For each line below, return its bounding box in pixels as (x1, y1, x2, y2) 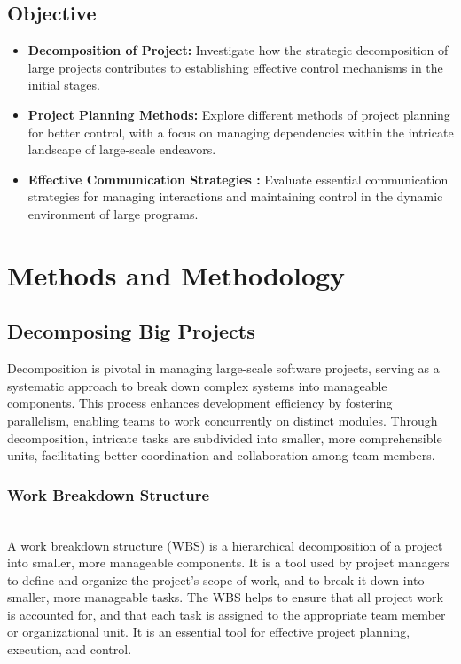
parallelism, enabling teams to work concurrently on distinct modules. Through (7, 410, 438, 429)
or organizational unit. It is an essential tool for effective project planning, (7, 622, 410, 641)
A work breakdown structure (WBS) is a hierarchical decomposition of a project (7, 535, 443, 554)
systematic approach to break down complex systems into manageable (7, 376, 387, 394)
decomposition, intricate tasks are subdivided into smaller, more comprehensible (7, 428, 442, 447)
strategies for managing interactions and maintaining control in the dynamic (27, 187, 443, 206)
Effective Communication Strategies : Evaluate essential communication (27, 169, 449, 188)
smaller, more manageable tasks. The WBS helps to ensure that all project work (7, 588, 443, 606)
